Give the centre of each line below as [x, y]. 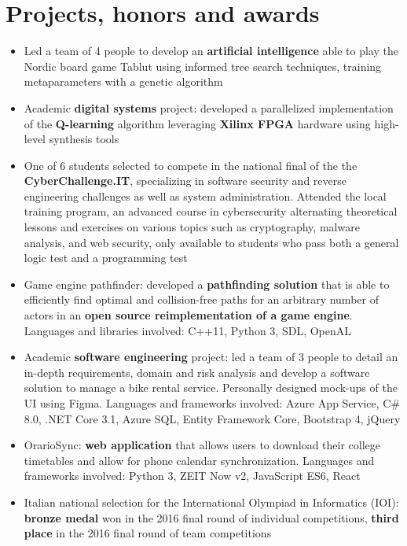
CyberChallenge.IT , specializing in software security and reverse [185, 181]
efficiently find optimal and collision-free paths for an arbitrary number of [201, 299]
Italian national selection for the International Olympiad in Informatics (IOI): [211, 502]
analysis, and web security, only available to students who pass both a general [211, 242]
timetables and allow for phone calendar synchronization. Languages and [199, 460]
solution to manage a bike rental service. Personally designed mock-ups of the [211, 387]
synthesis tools [84, 139]
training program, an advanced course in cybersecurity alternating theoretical [211, 211]
